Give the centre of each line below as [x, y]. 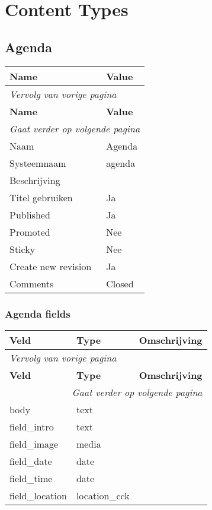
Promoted [30, 232]
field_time [31, 478]
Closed [120, 283]
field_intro [32, 426]
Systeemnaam [38, 163]
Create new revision [51, 266]
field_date [31, 461]
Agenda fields [38, 313]
